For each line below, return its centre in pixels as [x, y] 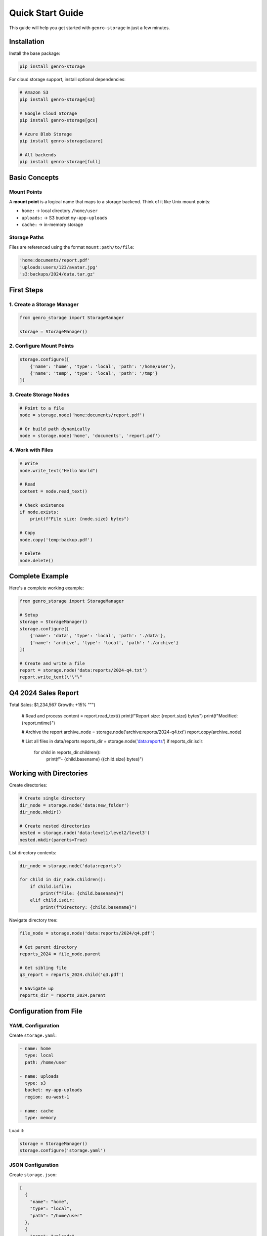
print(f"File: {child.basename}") [82, 893]
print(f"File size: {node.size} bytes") [80, 519]
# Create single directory [52, 798]
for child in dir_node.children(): [63, 880]
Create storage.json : [33, 1175]
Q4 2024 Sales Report [44, 693]
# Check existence [42, 505]
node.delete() [37, 560]
